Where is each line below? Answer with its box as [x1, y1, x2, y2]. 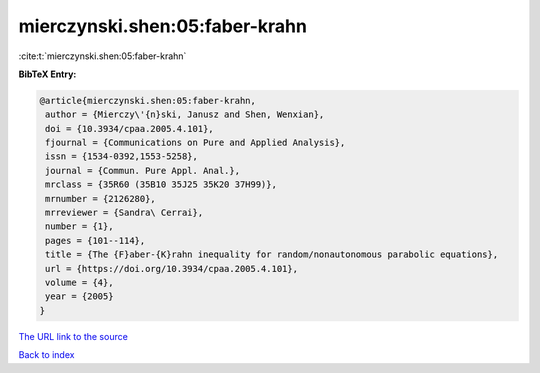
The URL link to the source [18, 330, 129, 342]
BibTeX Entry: [18, 68, 77, 80]
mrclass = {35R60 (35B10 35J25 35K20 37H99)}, [45, 179, 277, 190]
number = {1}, [45, 221, 114, 232]
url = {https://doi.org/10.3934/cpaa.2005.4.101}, [45, 263, 299, 274]
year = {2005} [45, 291, 114, 302]
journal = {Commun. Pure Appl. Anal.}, [45, 165, 240, 176]
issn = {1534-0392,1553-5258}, [45, 151, 199, 162]
